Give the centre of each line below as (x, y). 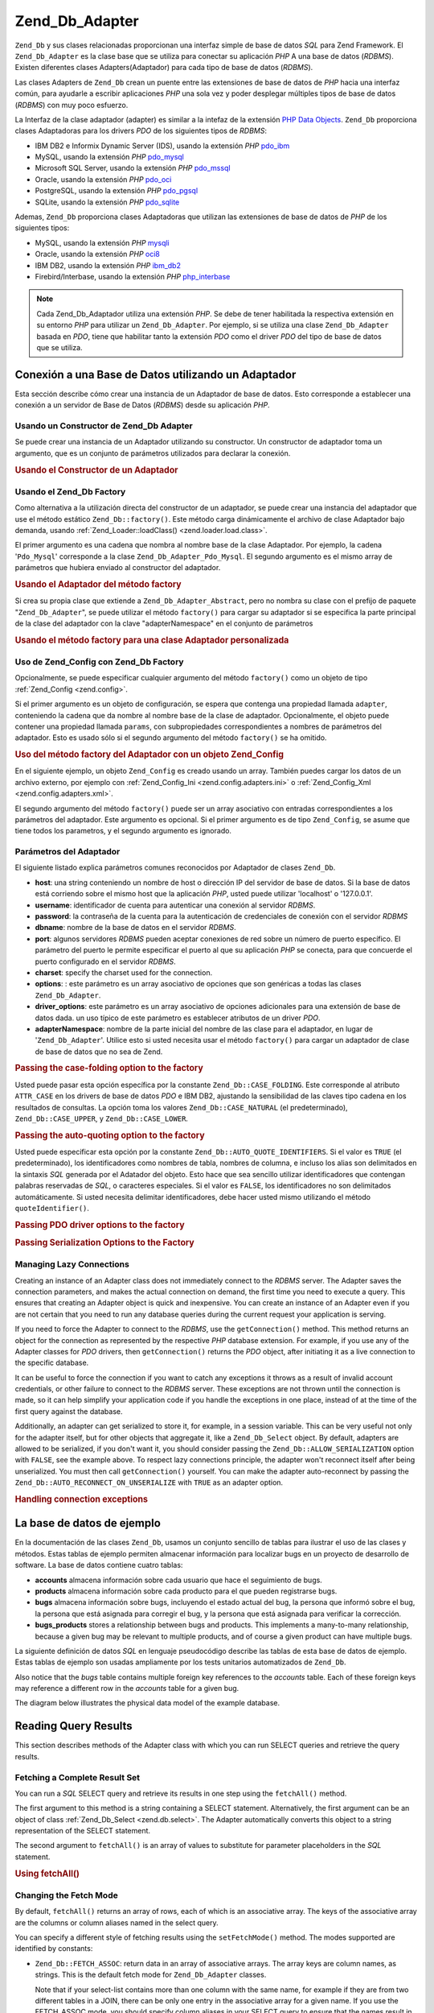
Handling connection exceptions (82, 1499)
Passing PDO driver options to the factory (100, 1225)
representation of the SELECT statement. (83, 1831)
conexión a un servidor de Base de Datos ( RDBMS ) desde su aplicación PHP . (142, 405)
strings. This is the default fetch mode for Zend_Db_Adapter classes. (151, 1975)
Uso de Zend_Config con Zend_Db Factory (99, 662)
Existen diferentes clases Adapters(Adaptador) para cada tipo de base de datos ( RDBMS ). (164, 68)
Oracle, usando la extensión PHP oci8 (97, 254)
